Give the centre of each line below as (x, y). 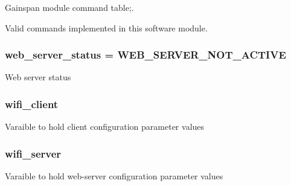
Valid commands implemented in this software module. (106, 27)
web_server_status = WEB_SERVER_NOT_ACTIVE (145, 55)
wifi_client (32, 104)
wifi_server (33, 153)
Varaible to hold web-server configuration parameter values (114, 176)
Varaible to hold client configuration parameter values (105, 127)
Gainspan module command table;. (69, 7)
